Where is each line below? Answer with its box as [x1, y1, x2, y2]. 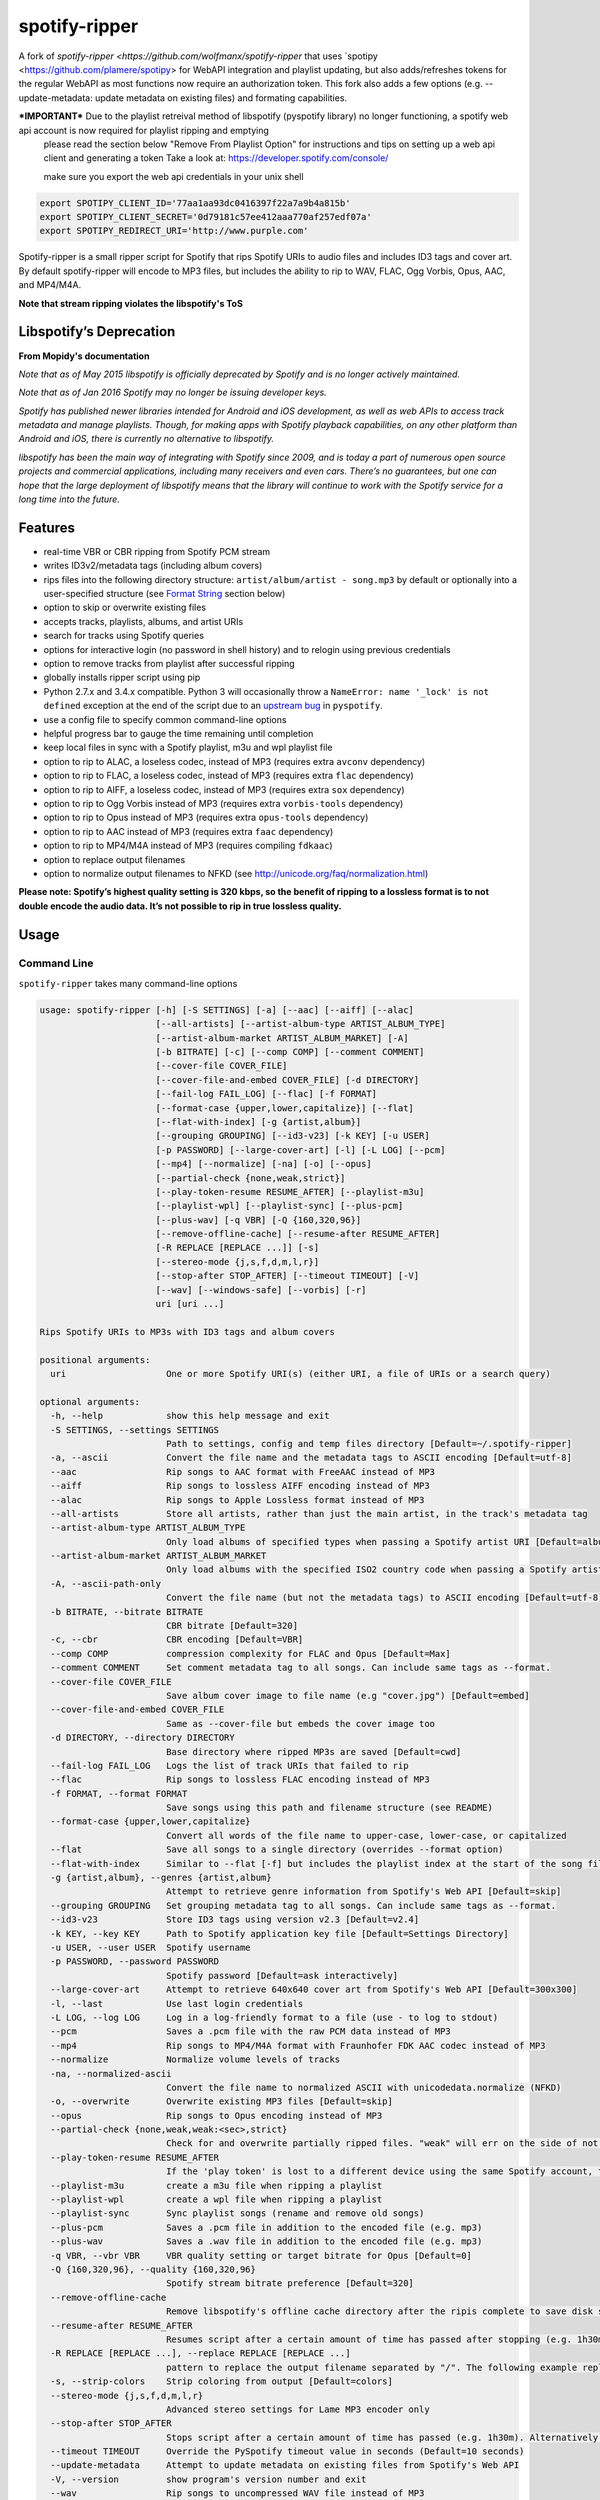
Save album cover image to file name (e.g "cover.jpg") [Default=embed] [165, 1690, 530, 1701]
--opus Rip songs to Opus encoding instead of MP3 [50, 2110, 383, 2121]
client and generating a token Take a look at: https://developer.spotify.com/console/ [43, 152, 389, 164]
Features [18, 519, 75, 536]
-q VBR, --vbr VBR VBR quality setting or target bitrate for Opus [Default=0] [50, 2250, 472, 2261]
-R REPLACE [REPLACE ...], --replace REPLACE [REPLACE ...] [50, 2348, 351, 2359]
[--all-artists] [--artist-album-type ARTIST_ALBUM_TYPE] [155, 1018, 446, 1030]
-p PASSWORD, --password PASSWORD [50, 1956, 220, 1967]
